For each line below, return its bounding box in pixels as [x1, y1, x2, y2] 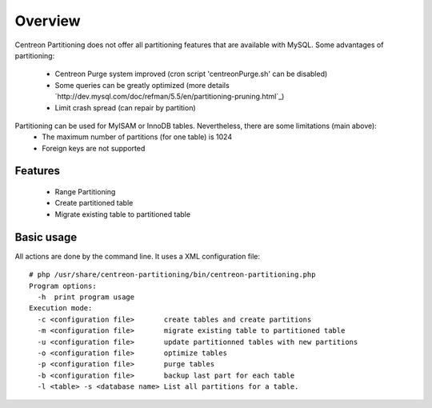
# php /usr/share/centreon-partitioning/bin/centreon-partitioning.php [29, 270, 316, 279]
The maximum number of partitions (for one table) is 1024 [42, 132, 232, 142]
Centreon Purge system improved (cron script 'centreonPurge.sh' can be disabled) [54, 69, 328, 79]
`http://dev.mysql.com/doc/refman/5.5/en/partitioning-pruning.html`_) [54, 92, 285, 102]
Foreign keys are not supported [42, 143, 146, 153]
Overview [14, 12, 81, 30]
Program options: [29, 281, 97, 290]
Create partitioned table [54, 198, 134, 208]
